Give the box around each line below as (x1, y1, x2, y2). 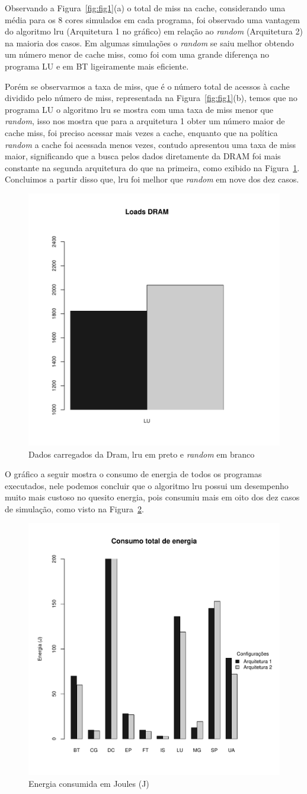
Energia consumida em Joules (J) (28, 777, 149, 790)
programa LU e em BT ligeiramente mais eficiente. (5, 59, 189, 72)
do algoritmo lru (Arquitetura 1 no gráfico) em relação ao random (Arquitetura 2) (5, 25, 303, 37)
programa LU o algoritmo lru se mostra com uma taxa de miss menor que (5, 103, 273, 115)
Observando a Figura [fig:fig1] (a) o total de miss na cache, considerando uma (5, 2, 286, 14)
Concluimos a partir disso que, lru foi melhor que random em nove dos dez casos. (5, 173, 299, 185)
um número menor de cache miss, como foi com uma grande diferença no (5, 48, 269, 61)
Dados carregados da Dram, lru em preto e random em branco (28, 448, 255, 460)
